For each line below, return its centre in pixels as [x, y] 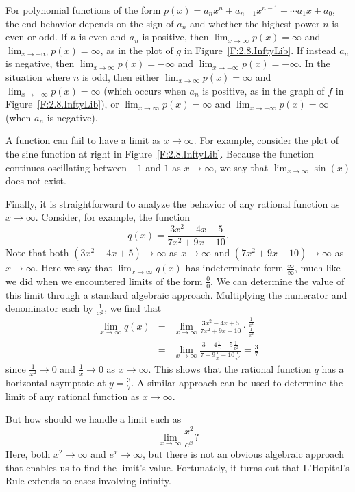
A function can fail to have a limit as [83, 140]
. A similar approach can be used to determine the [237, 382]
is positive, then [175, 37]
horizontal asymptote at [56, 382]
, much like [317, 268]
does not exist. [36, 181]
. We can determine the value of [278, 281]
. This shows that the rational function [230, 368]
